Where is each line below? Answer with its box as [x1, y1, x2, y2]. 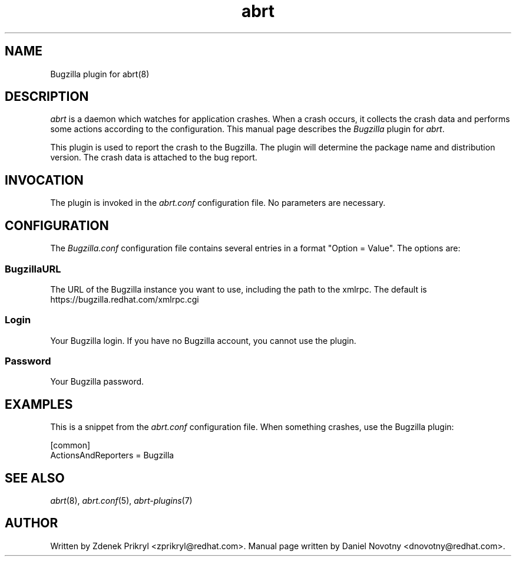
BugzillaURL [5, 263, 61, 275]
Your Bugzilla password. [50, 376, 144, 387]
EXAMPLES [5, 396, 73, 412]
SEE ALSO [5, 470, 65, 485]
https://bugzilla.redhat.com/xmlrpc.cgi [50, 294, 199, 304]
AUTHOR [5, 516, 58, 531]
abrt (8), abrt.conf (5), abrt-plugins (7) [50, 496, 193, 506]
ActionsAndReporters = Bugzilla [50, 450, 174, 461]
